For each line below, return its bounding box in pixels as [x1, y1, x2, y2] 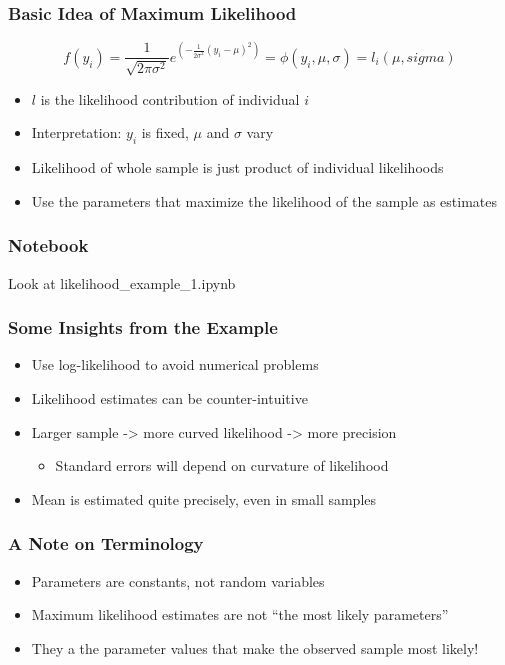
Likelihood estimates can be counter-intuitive [31, 387, 308, 408]
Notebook [8, 233, 89, 258]
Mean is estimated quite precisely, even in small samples [31, 488, 377, 509]
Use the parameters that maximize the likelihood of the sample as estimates [31, 190, 497, 211]
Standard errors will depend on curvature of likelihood [55, 455, 389, 476]
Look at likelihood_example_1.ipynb [8, 272, 236, 293]
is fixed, [141, 122, 189, 143]
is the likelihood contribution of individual [40, 88, 300, 109]
